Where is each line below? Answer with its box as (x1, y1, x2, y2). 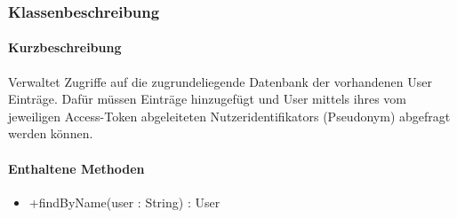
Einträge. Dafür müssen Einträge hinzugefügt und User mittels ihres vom (8, 90, 407, 108)
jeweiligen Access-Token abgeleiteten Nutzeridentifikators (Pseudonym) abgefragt (8, 106, 451, 125)
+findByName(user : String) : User (28, 192, 220, 211)
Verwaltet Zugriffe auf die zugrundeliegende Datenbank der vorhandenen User (8, 72, 432, 90)
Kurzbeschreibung (8, 38, 122, 57)
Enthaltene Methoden (8, 159, 145, 177)
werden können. (8, 124, 93, 143)
